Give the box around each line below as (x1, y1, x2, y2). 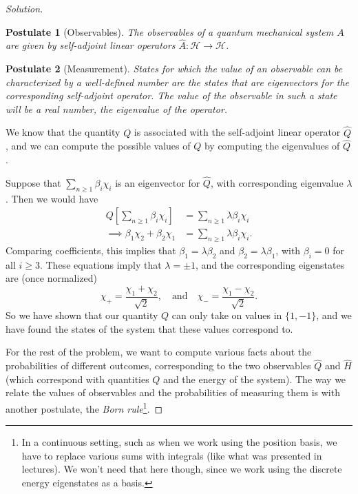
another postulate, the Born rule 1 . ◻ (6, 400, 163, 415)
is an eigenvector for (115, 175, 200, 189)
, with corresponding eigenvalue (210, 175, 344, 189)
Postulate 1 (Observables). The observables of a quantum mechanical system (6, 24, 334, 39)
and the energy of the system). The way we (163, 371, 346, 386)
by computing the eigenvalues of (204, 138, 340, 153)
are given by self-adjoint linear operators (6, 38, 176, 52)
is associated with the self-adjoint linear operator (134, 125, 341, 139)
